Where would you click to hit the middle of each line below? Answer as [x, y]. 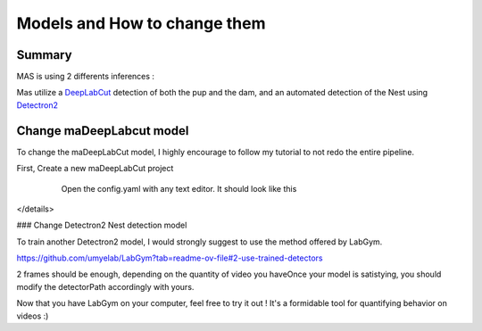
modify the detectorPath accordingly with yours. [105, 286]
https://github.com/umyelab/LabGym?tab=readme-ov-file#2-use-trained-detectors [170, 258]
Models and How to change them [141, 23]
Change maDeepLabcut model [103, 131]
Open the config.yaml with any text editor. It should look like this [179, 188]
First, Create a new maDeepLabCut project [95, 169]
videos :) [33, 316]
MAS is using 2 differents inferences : [86, 77]
